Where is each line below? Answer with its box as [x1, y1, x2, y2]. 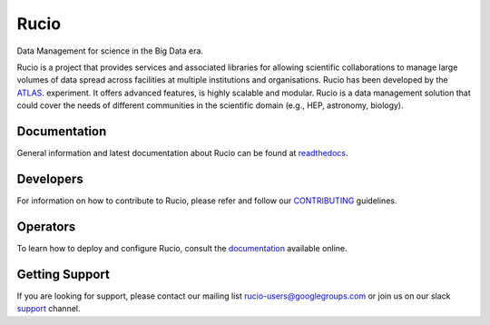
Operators [16, 219, 76, 234]
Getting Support [16, 266, 111, 281]
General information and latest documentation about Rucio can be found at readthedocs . [16, 148, 348, 159]
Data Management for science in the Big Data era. [16, 45, 204, 56]
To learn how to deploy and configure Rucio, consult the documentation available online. [16, 242, 348, 253]
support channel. [16, 303, 81, 314]
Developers [16, 171, 83, 186]
